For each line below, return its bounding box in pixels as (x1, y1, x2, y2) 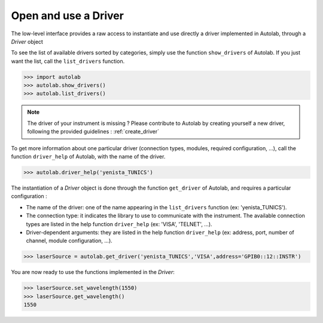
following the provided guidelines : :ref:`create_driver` (27, 128, 160, 135)
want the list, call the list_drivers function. (11, 57, 125, 65)
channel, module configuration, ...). (26, 237, 113, 245)
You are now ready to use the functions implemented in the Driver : (11, 269, 175, 276)
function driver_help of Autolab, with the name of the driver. (11, 153, 166, 160)
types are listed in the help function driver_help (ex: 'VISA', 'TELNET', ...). (26, 220, 212, 227)
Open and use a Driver (11, 9, 124, 22)
